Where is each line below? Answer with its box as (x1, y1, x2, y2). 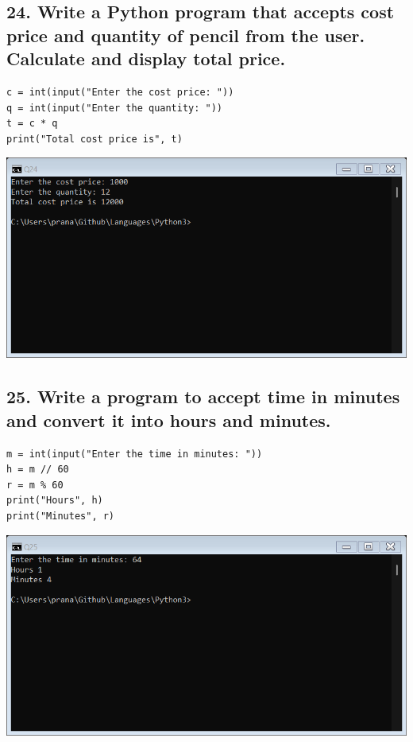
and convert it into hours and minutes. (6, 407, 331, 432)
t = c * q (6, 118, 58, 130)
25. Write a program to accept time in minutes (6, 384, 400, 409)
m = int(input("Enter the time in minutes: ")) (6, 448, 263, 460)
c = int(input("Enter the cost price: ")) (6, 86, 234, 98)
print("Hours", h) (6, 495, 103, 507)
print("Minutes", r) (6, 510, 115, 522)
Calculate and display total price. (6, 46, 286, 71)
